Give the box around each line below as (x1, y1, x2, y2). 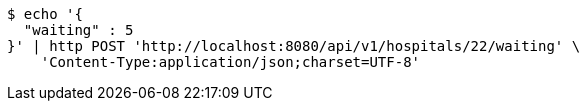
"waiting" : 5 (23, 22, 134, 38)
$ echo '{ (7, 6, 83, 22)
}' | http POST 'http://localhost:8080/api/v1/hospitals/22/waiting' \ (7, 38, 581, 54)
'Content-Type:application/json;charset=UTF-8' (40, 54, 421, 70)
